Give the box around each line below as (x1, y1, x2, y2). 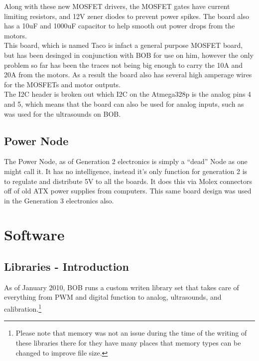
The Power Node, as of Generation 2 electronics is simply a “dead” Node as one (4, 156, 248, 167)
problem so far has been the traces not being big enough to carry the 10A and (4, 59, 243, 70)
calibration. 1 (4, 302, 42, 314)
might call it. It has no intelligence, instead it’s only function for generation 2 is (4, 166, 248, 176)
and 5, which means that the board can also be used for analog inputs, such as (4, 98, 244, 109)
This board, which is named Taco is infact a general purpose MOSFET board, (4, 40, 243, 50)
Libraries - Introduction (4, 259, 129, 274)
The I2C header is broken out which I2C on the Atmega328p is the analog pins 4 (4, 89, 252, 99)
